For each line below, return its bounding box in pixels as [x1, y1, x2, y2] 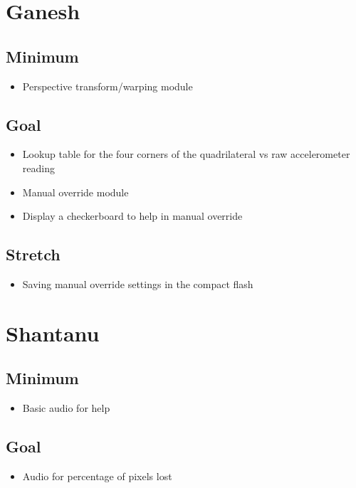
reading [22, 160, 55, 175]
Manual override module [22, 184, 129, 199]
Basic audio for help [22, 401, 110, 415]
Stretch [6, 243, 61, 265]
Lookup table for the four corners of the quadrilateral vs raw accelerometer [22, 147, 350, 161]
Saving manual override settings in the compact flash [22, 276, 253, 291]
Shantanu [6, 318, 100, 347]
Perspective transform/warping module [22, 78, 193, 93]
